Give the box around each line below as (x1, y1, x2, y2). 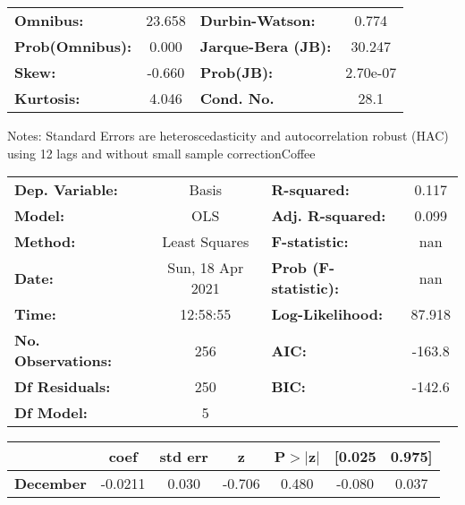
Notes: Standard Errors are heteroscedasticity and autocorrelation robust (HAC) (7, 126, 449, 144)
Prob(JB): (199, 62, 274, 82)
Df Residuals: (14, 376, 111, 398)
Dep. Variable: (14, 179, 118, 201)
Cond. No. (199, 88, 275, 108)
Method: (14, 231, 76, 252)
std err (159, 446, 208, 467)
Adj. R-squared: (271, 205, 386, 227)
